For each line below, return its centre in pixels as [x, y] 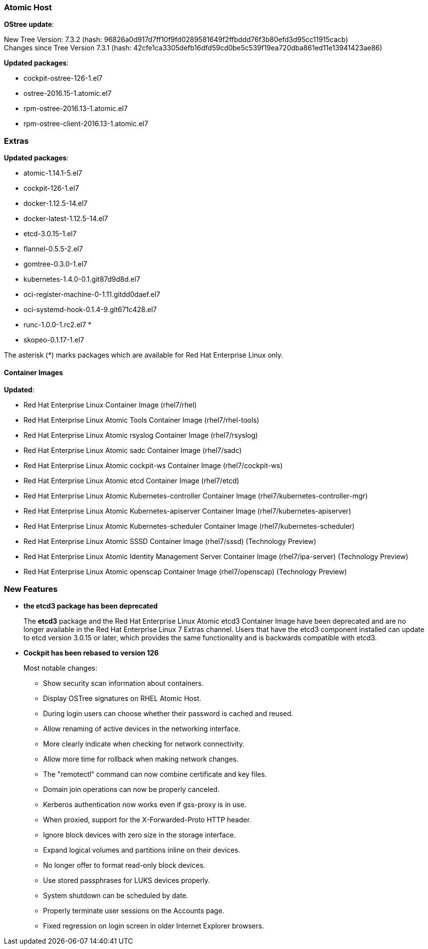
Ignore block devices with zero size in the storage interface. [139, 835]
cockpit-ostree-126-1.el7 [63, 78]
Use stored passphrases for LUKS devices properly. [127, 881]
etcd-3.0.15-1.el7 [50, 234]
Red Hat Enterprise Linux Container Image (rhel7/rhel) [110, 405]
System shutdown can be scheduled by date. [116, 896]
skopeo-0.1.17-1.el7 [54, 340]
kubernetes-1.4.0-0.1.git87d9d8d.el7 [82, 279]
